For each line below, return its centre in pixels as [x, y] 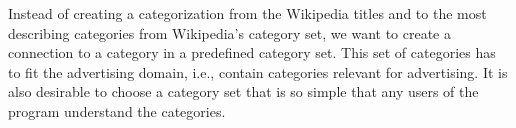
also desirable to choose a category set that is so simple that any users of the [243, 91]
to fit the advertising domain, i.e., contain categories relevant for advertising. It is [258, 71]
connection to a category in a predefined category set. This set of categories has [252, 52]
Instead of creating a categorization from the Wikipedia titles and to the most [247, 13]
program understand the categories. [117, 110]
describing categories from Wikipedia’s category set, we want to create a [230, 32]
